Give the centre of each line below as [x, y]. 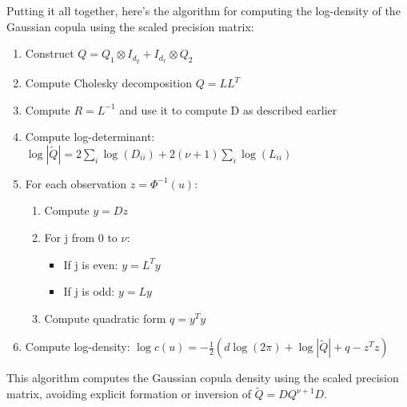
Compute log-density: [78, 347]
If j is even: [91, 264]
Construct [50, 53]
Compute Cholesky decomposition [109, 83]
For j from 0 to [81, 238]
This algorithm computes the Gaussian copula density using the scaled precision [203, 378]
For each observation [76, 183]
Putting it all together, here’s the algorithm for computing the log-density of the [203, 10]
